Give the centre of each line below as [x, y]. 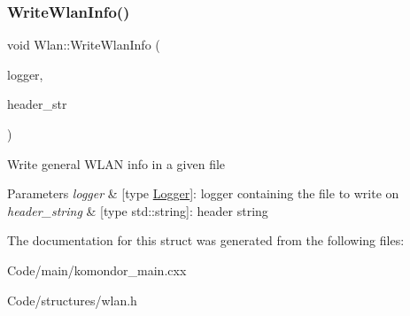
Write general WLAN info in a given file [116, 163]
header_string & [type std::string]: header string [138, 210]
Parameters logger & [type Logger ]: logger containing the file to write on [203, 193]
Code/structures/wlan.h [72, 300]
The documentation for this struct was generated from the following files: [206, 240]
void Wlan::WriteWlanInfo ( [84, 45]
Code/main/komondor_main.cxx [97, 270]
